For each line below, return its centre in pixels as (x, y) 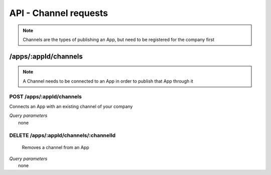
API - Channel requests (59, 13)
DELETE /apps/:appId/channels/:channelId (62, 135)
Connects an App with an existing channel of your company (71, 106)
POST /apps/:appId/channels (46, 96)
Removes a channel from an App (56, 147)
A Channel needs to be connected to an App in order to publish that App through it (108, 81)
